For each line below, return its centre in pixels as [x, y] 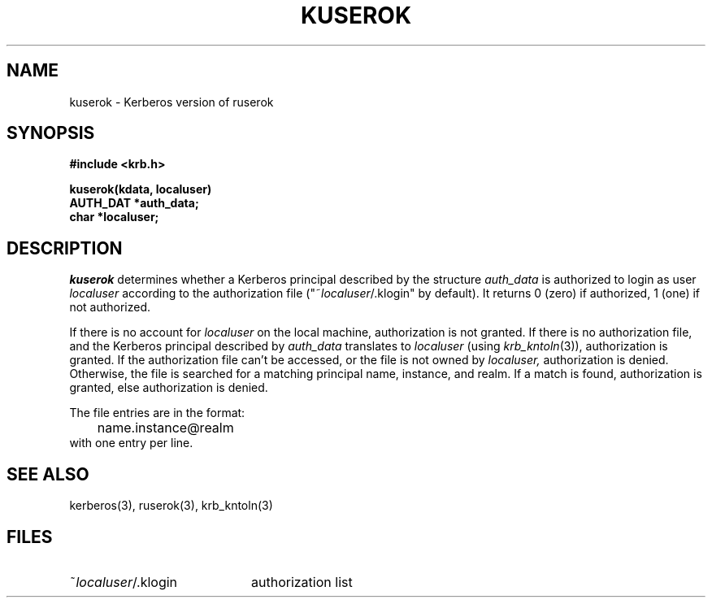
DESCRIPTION [65, 248]
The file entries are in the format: [157, 413]
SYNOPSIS [51, 133]
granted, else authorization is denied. [169, 388]
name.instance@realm [165, 428]
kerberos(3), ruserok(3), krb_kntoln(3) [171, 506]
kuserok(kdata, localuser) [141, 189]
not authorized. [110, 307]
